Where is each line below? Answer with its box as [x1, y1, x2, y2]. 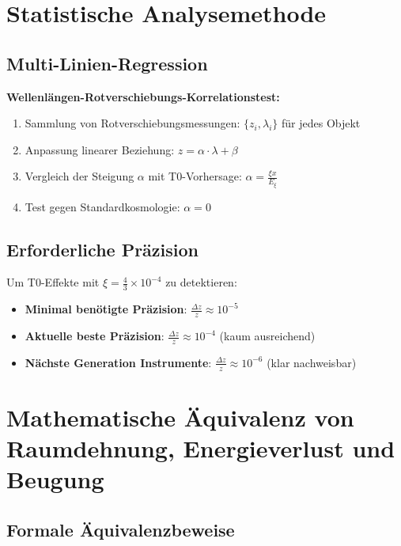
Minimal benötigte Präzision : [25, 301, 187, 317]
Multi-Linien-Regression [6, 51, 208, 75]
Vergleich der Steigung [25, 168, 134, 184]
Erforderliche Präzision [6, 237, 199, 261]
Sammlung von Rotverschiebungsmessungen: [25, 115, 240, 131]
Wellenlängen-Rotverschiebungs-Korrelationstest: [6, 88, 280, 104]
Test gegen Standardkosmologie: [25, 198, 180, 214]
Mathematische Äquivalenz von [6, 400, 354, 433]
